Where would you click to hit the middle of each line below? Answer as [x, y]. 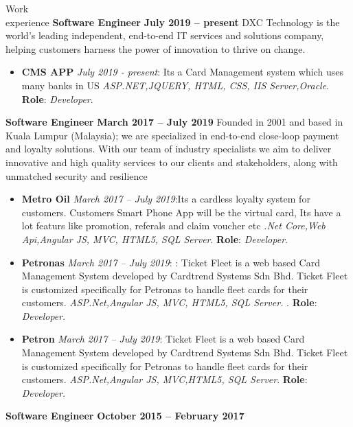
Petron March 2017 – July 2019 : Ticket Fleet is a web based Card [163, 339]
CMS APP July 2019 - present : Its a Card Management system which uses [182, 72]
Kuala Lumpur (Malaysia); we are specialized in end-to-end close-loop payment [172, 135]
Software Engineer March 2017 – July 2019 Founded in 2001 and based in [174, 122]
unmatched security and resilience [77, 175]
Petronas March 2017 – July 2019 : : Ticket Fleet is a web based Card [171, 262]
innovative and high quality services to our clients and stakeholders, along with [172, 162]
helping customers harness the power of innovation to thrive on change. [156, 48]
